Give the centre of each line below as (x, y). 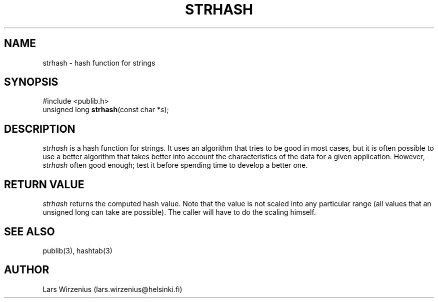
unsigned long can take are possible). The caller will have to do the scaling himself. (179, 212)
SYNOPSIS (31, 82)
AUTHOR (27, 270)
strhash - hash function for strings (99, 63)
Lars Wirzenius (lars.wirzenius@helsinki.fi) (112, 289)
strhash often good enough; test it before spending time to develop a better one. (175, 165)
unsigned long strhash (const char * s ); (106, 110)
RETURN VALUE (44, 184)
